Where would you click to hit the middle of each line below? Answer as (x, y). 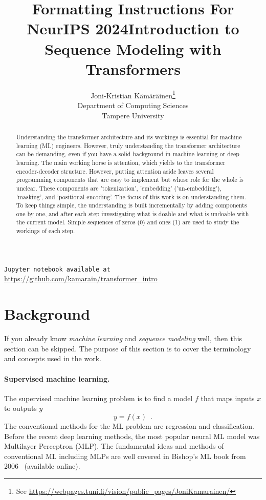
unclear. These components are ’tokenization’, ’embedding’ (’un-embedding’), (119, 188)
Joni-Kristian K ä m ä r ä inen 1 (133, 94)
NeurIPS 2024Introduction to (133, 28)
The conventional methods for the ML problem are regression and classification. (129, 425)
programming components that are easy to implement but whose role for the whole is (130, 180)
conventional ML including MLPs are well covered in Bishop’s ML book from (125, 456)
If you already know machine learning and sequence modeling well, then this (123, 338)
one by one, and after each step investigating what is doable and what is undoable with (132, 213)
